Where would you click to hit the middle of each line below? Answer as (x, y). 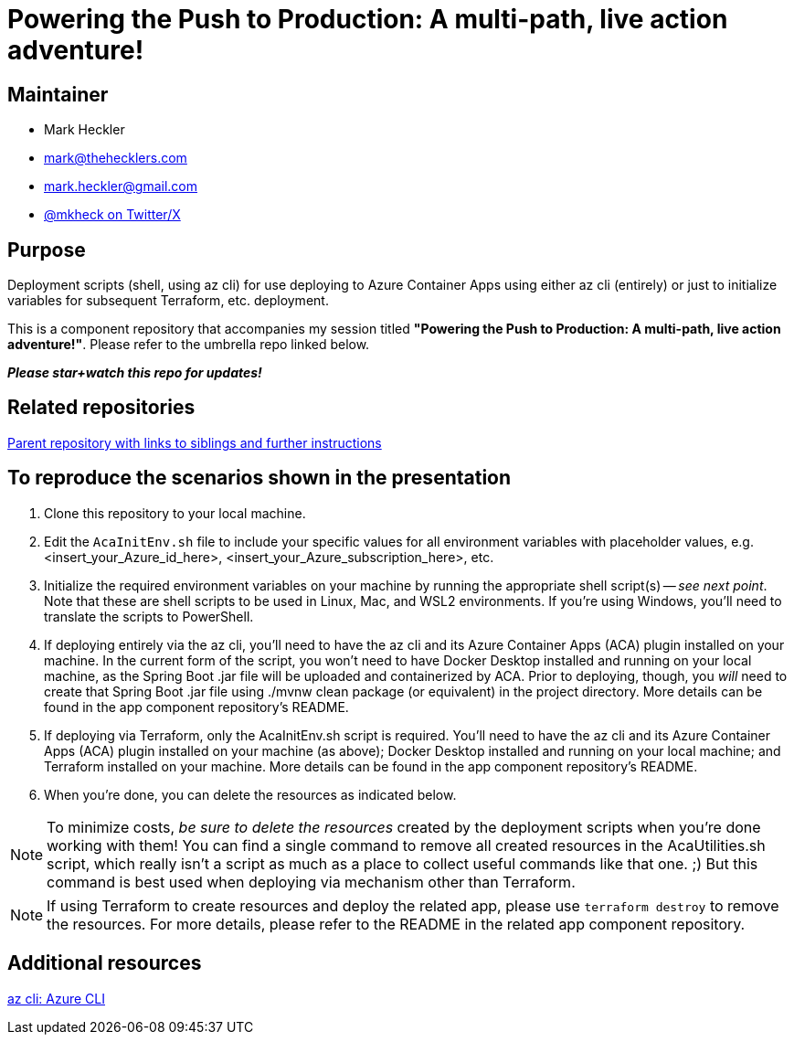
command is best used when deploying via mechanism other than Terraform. (311, 882)
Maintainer (58, 94)
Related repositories (101, 408)
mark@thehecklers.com (116, 158)
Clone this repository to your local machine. (175, 513)
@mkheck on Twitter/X (112, 215)
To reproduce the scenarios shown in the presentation (259, 478)
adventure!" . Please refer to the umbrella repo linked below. (189, 345)
